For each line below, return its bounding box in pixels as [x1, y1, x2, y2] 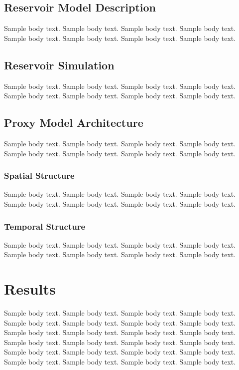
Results [4, 279, 56, 299]
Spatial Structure [4, 169, 75, 182]
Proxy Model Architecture [4, 115, 143, 130]
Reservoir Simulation [4, 57, 115, 72]
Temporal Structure [4, 220, 86, 232]
